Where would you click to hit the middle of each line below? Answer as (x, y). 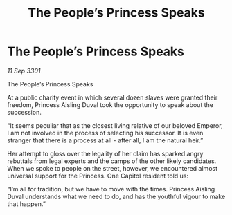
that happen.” (27, 204)
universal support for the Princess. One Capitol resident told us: (98, 176)
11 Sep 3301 (24, 71)
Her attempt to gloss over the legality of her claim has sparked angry (105, 153)
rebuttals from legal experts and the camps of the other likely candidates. (112, 161)
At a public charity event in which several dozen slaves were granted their (113, 97)
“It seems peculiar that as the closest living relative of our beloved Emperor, (115, 125)
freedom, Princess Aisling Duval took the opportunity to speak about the (110, 104)
